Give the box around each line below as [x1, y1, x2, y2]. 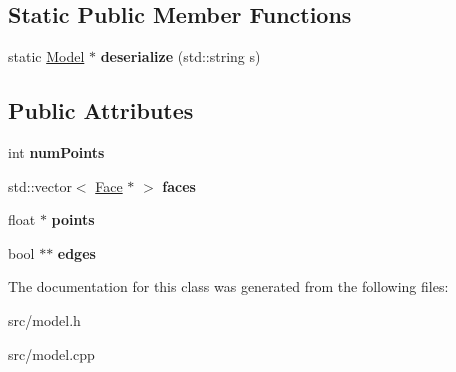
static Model [8, 46, 85, 67]
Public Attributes [8, 95, 194, 126]
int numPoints [8, 142, 105, 162]
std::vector [8, 175, 72, 196]
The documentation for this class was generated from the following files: [8, 276, 449, 297]
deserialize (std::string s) [100, 46, 261, 67]
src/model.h [8, 309, 81, 330]
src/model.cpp [8, 343, 95, 364]
